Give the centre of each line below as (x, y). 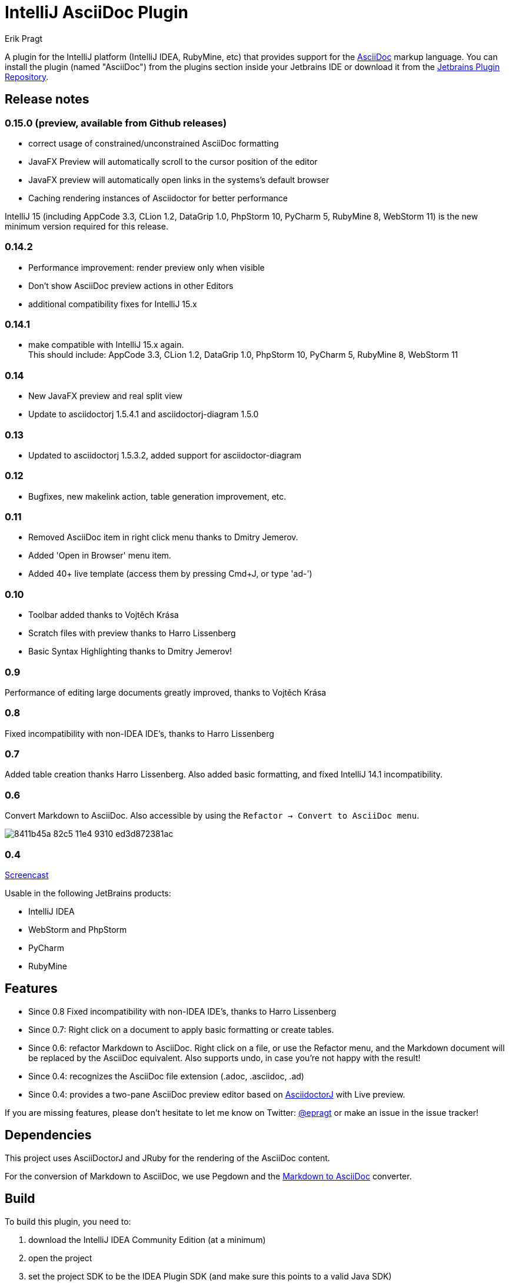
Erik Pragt (24, 38)
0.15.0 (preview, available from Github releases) (116, 123)
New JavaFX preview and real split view (106, 396)
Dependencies (48, 1135)
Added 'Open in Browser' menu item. (100, 556)
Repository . (27, 77)
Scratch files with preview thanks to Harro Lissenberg (132, 633)
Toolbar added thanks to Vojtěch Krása (104, 615)
